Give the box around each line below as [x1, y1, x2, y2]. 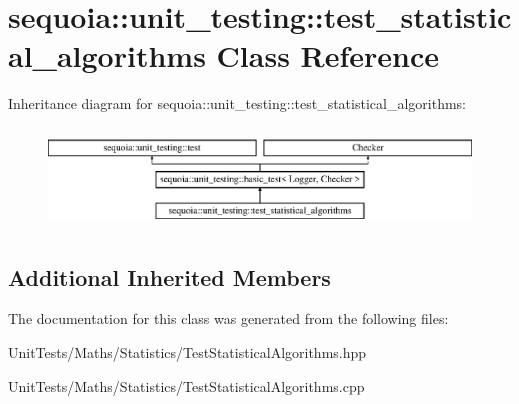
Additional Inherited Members [8, 261, 331, 292]
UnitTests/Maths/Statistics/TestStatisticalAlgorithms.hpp [8, 342, 367, 363]
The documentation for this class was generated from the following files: [8, 308, 449, 329]
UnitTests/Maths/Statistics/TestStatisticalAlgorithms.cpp [8, 375, 365, 396]
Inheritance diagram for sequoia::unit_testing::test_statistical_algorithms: [8, 93, 466, 114]
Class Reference [216, 35, 440, 76]
